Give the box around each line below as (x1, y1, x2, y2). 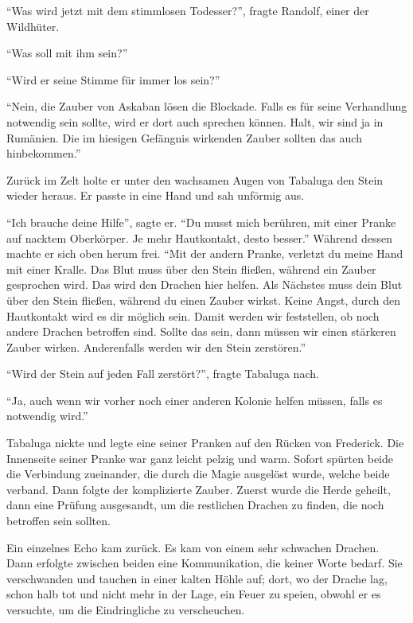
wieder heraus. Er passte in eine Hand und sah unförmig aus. (6, 187, 305, 204)
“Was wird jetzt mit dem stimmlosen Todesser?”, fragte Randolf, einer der (6, 2, 369, 18)
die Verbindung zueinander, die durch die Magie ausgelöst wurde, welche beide (6, 465, 390, 482)
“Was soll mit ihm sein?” (6, 45, 128, 61)
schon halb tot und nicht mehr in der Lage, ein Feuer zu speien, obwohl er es (6, 586, 381, 602)
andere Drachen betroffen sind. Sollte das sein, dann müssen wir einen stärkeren (6, 323, 396, 340)
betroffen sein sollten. (6, 512, 111, 529)
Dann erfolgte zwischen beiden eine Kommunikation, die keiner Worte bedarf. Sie (6, 555, 403, 571)
